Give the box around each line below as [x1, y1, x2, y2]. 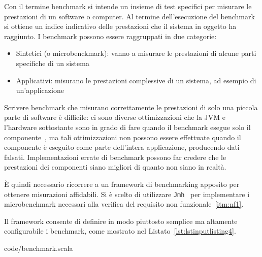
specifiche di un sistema [16, 57, 89, 68]
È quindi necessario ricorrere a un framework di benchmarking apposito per [4, 178, 240, 189]
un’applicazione [16, 85, 64, 95]
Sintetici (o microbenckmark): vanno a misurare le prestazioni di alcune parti [16, 48, 256, 58]
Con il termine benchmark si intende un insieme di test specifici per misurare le [4, 1, 252, 11]
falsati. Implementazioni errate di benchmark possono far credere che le [4, 151, 226, 162]
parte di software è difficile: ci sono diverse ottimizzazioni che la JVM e [4, 112, 226, 122]
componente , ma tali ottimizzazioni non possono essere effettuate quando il [4, 132, 241, 142]
